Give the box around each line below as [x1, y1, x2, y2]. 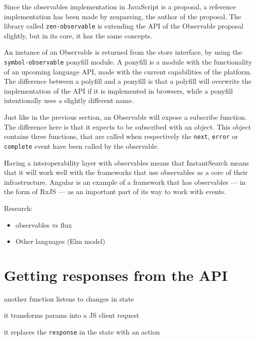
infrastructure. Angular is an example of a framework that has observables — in [4, 176, 246, 187]
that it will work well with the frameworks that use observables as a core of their [4, 167, 248, 177]
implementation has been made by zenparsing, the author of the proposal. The [4, 11, 241, 21]
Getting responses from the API [4, 265, 228, 285]
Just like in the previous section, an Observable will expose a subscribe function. [4, 112, 247, 122]
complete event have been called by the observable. [4, 140, 159, 151]
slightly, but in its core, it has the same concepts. [4, 30, 153, 40]
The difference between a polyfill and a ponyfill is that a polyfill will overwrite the [4, 76, 252, 86]
